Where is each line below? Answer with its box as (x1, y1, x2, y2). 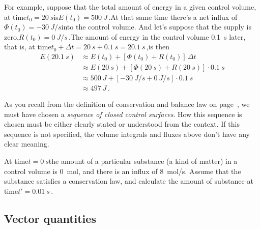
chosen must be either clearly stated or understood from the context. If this (4, 119, 240, 129)
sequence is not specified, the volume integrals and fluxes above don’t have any (4, 128, 250, 139)
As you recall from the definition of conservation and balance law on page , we (4, 99, 250, 109)
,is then (146, 41, 170, 52)
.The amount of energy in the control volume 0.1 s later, (69, 31, 246, 42)
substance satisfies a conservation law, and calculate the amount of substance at (4, 176, 253, 186)
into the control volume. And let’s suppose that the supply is (61, 21, 251, 32)
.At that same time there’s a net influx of (108, 11, 238, 22)
